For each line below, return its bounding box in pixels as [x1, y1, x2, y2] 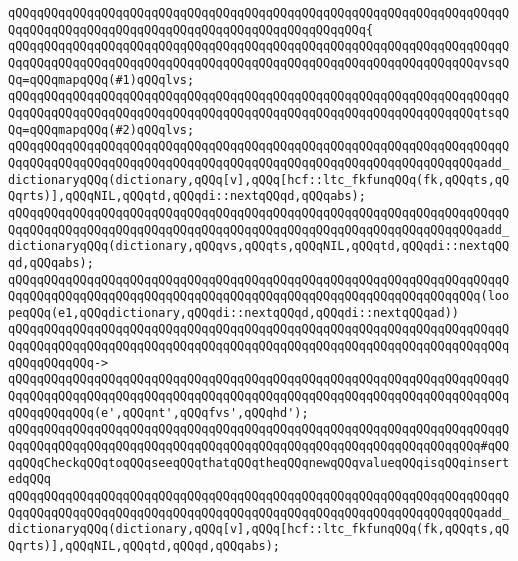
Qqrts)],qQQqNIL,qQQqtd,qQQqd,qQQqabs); [8, 539, 281, 553]
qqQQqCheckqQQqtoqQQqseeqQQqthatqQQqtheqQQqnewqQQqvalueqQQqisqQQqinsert [8, 455, 510, 470]
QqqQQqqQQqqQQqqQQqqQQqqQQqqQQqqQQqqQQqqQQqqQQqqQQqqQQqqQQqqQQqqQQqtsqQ [8, 105, 510, 120]
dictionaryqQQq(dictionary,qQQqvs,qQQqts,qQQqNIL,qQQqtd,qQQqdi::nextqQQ [8, 239, 510, 254]
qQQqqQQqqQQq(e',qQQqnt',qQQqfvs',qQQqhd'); [8, 405, 309, 420]
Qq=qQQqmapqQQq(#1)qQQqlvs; [8, 72, 195, 87]
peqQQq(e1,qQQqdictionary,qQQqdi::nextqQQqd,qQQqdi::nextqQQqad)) [8, 305, 460, 320]
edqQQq [8, 472, 51, 487]
